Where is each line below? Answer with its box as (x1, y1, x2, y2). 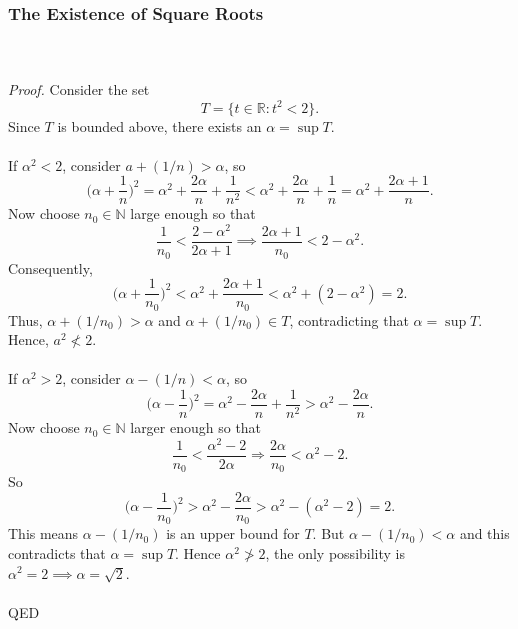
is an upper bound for (166, 523, 300, 544)
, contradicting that (289, 309, 409, 330)
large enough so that (130, 203, 256, 224)
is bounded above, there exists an (57, 115, 262, 136)
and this (459, 523, 510, 544)
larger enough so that (130, 417, 262, 438)
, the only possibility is (265, 542, 405, 563)
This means (8, 523, 79, 544)
